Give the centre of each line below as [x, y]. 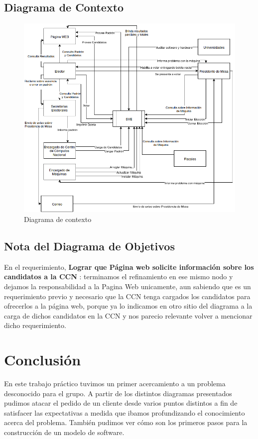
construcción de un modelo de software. [64, 432]
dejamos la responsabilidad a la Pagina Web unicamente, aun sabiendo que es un [128, 286]
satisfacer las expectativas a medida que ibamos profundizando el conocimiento [125, 412]
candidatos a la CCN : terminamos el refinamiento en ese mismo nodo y [119, 276]
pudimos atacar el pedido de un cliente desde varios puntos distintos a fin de [121, 403]
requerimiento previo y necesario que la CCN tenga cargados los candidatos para [127, 296]
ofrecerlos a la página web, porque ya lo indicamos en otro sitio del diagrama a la [128, 306]
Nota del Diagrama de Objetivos [89, 246]
